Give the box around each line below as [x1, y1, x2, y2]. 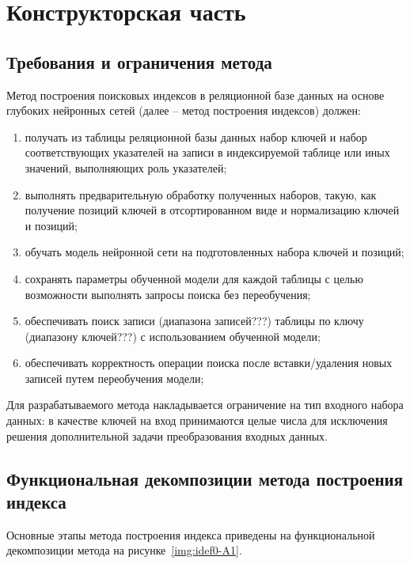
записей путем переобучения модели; [25, 369, 204, 386]
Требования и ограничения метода [6, 49, 272, 74]
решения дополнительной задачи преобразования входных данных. [6, 427, 328, 444]
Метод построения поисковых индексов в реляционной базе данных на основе [6, 86, 385, 103]
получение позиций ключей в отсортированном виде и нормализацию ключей [25, 202, 400, 218]
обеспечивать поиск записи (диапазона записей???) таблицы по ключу [25, 312, 364, 329]
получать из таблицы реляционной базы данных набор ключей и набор [25, 128, 367, 145]
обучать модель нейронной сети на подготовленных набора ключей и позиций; [25, 244, 404, 260]
